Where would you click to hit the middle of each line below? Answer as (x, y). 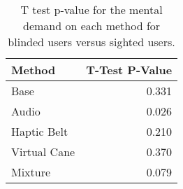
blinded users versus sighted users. (91, 42)
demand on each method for (92, 26)
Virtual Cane (43, 152)
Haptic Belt (40, 131)
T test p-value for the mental (91, 9)
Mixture (31, 172)
